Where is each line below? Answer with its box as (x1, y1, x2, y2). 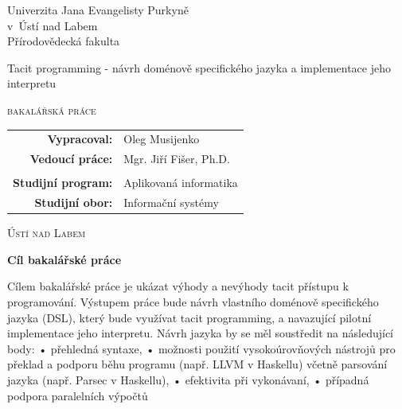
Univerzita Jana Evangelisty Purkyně (7, 2, 189, 18)
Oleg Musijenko (123, 130, 200, 147)
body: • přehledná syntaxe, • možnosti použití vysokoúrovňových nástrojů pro (7, 340, 396, 356)
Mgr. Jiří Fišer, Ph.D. (123, 150, 230, 167)
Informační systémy (123, 194, 219, 211)
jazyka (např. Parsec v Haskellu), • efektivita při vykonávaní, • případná (7, 371, 369, 388)
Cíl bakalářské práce (7, 251, 122, 267)
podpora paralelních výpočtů (7, 387, 148, 403)
